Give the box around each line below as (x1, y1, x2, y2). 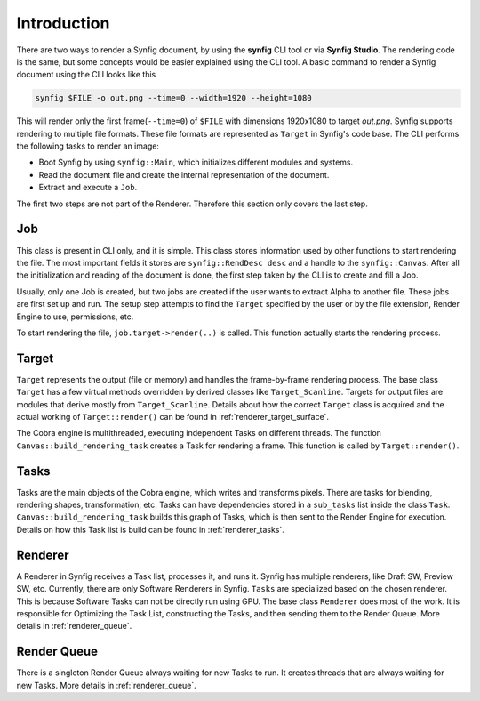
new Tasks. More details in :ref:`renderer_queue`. (16, 680, 197, 690)
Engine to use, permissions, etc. (16, 311, 134, 322)
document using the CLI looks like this (16, 69, 156, 80)
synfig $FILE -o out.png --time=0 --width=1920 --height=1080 (35, 93, 312, 103)
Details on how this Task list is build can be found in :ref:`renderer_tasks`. (16, 524, 284, 535)
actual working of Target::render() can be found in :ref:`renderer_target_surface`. (16, 411, 329, 422)
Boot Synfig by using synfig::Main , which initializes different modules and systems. (38, 157, 354, 168)
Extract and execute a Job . (38, 182, 138, 193)
